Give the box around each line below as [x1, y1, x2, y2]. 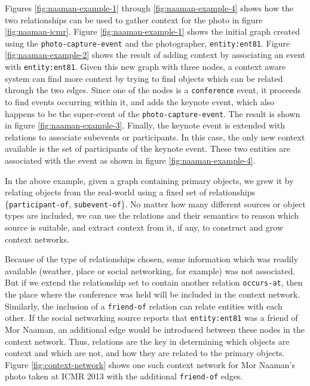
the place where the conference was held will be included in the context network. [5, 288, 300, 301]
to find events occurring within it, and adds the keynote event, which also [5, 95, 275, 108]
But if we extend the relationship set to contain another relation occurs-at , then [5, 276, 303, 289]
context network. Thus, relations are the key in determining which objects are [5, 335, 290, 347]
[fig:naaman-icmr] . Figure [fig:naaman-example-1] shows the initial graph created [5, 25, 300, 38]
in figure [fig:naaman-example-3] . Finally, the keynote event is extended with [5, 119, 285, 131]
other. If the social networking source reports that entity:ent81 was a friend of [5, 311, 298, 324]
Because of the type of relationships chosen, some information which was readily [5, 253, 299, 265]
